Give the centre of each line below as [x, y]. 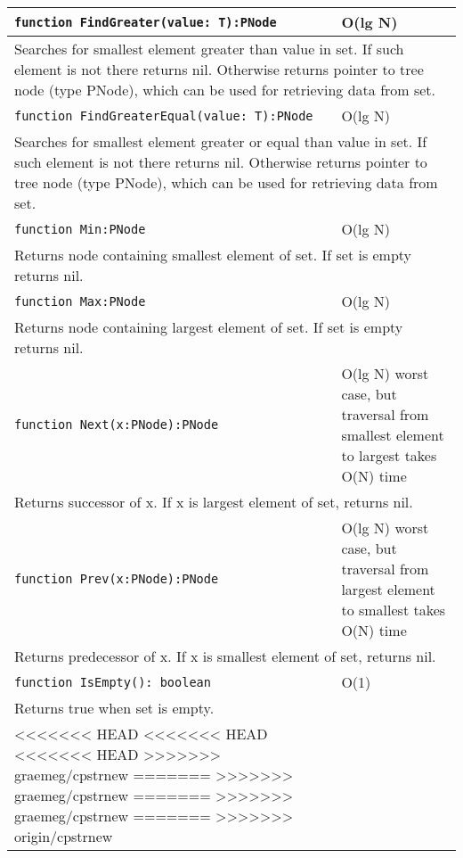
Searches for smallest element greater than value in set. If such [209, 49]
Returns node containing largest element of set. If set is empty [209, 327]
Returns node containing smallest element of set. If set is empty [213, 255]
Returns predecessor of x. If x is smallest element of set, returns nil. [225, 656]
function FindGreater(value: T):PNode [146, 22]
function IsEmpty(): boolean [113, 682]
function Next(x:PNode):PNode [117, 425]
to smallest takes [394, 610]
